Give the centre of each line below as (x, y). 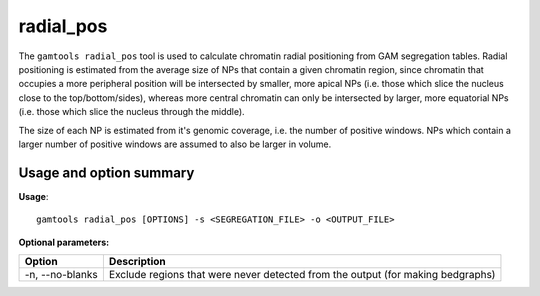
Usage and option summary (106, 172)
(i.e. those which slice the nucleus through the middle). (131, 112)
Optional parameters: (64, 242)
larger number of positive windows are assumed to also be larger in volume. (175, 144)
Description (137, 261)
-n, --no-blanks (61, 274)
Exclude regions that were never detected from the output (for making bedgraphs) (302, 274)
